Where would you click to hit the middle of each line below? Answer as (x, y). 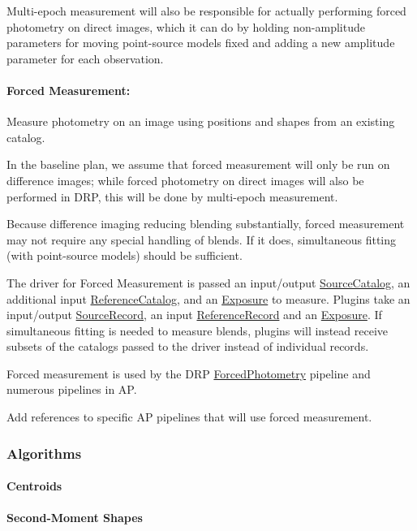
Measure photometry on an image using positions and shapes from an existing (201, 121)
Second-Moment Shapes (75, 518)
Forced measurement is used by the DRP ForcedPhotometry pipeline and (189, 373)
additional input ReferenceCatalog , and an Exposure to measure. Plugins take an (208, 298)
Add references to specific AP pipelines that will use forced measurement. (189, 417)
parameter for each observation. (85, 58)
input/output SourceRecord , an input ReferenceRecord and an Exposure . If (194, 315)
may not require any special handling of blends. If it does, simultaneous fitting (202, 239)
